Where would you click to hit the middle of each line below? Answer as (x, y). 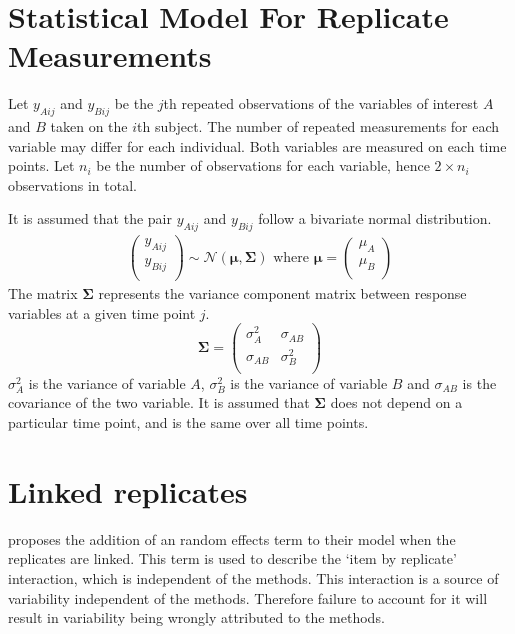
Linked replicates (128, 490)
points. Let (41, 165)
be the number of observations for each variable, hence (263, 165)
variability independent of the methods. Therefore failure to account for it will (248, 597)
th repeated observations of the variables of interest (321, 103)
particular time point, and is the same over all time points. (188, 422)
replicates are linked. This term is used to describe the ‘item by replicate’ (232, 558)
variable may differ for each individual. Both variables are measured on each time (257, 145)
